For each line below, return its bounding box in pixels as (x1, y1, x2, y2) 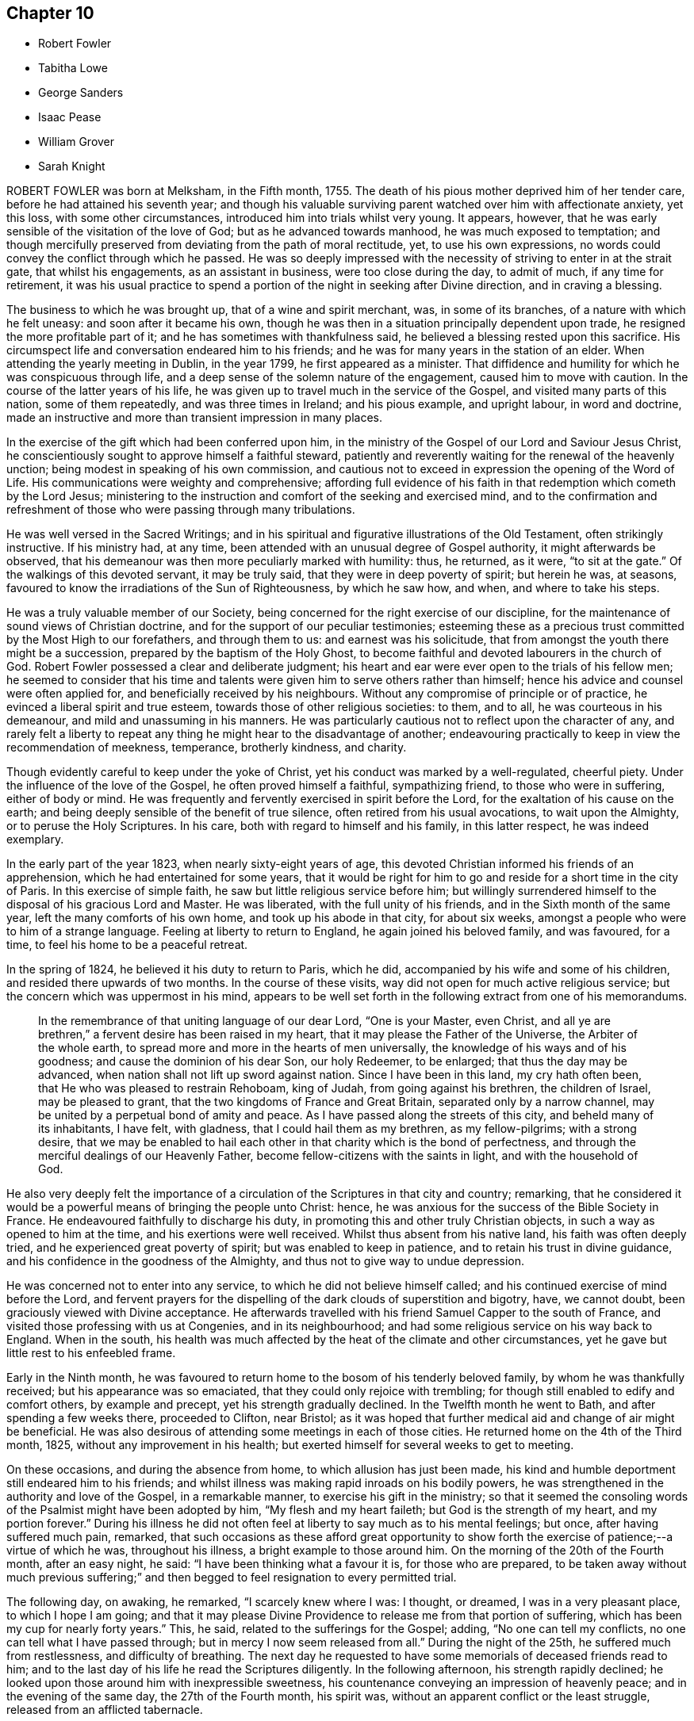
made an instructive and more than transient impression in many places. (6, 411, 382, 425)
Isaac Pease (38, 110, 102, 124)
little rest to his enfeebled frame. (6, 1346, 176, 1360)
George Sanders (38, 86, 124, 100)
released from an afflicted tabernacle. (6, 1703, 203, 1717)
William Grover (38, 135, 115, 149)
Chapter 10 (6, 3, 94, 23)
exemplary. (6, 832, 64, 847)
